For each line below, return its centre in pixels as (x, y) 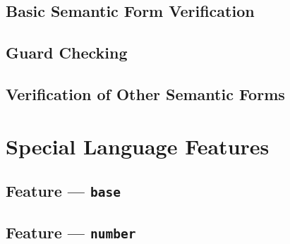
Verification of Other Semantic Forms (145, 93)
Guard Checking (67, 53)
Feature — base (64, 191)
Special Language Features (138, 146)
